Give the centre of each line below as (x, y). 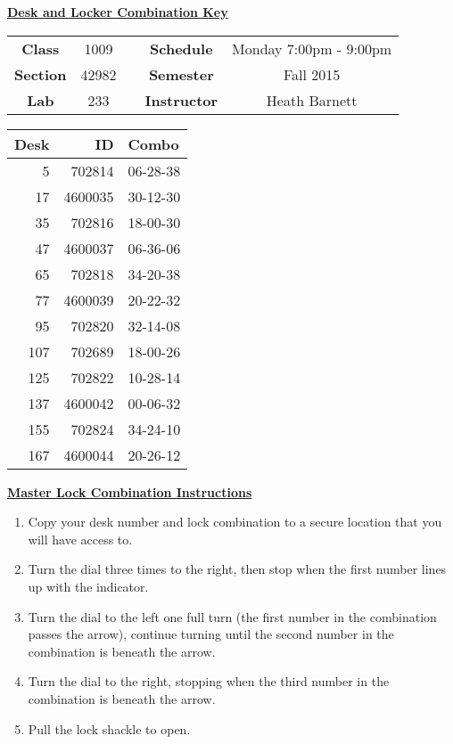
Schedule (181, 48)
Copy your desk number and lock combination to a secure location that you (235, 522)
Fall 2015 (312, 74)
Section (41, 74)
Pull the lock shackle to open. (109, 728)
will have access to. (80, 539)
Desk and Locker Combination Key (118, 12)
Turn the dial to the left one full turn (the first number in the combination (232, 616)
